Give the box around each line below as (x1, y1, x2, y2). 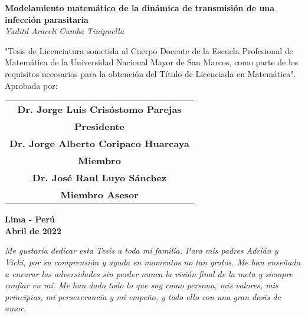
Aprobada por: (5, 79, 58, 91)
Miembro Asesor (60, 188, 139, 202)
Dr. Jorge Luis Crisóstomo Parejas (17, 102, 182, 117)
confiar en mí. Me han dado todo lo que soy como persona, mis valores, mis (5, 279, 278, 291)
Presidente (74, 119, 124, 134)
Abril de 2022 (5, 224, 61, 237)
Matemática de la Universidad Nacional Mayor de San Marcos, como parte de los (5, 56, 299, 68)
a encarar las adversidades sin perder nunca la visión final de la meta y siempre (5, 267, 293, 280)
